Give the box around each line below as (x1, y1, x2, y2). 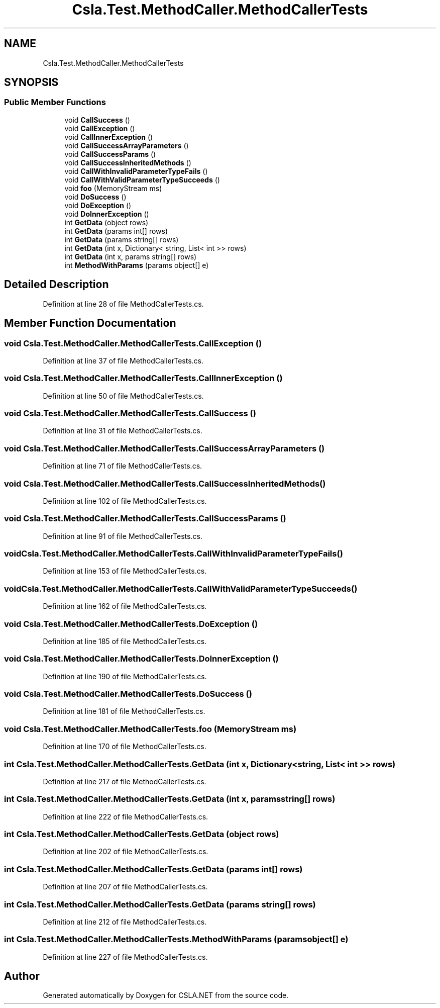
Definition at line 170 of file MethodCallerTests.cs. (43, 742, 206, 751)
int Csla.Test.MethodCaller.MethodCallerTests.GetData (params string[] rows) (4, 899, 316, 909)
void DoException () (64, 201, 132, 210)
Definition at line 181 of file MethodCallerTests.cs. (43, 707, 205, 716)
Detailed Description (4, 278, 109, 291)
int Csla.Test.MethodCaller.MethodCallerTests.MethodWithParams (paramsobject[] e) (4, 934, 349, 945)
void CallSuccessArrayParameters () (64, 141, 189, 150)
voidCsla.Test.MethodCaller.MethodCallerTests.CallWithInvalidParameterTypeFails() (4, 548, 343, 559)
